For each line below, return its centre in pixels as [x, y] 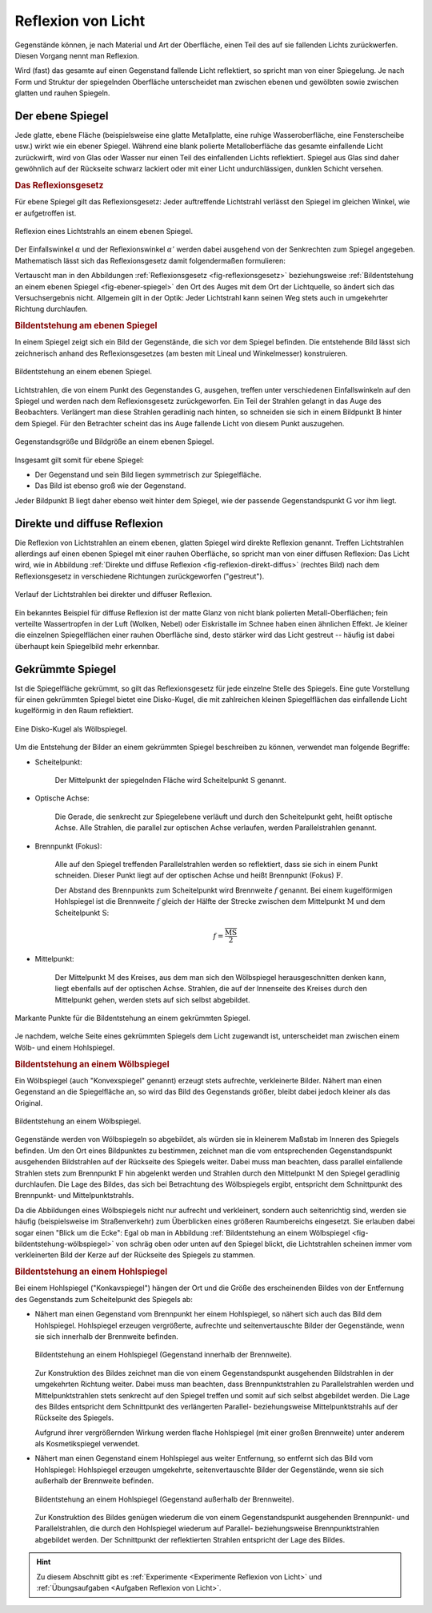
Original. [29, 1103]
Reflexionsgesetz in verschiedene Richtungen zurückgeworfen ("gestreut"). [140, 576]
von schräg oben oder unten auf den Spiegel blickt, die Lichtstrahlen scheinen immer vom [264, 1244]
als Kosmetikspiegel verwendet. [87, 1444]
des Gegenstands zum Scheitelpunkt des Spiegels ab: [104, 1299]
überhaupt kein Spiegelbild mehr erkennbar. [87, 646]
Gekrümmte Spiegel [66, 669]
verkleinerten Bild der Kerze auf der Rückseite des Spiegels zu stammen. [135, 1255]
